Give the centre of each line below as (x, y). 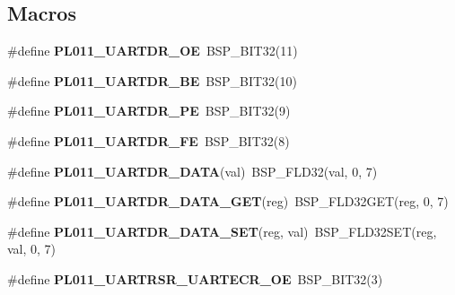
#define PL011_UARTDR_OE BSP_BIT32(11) (153, 51)
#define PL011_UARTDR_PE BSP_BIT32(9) (149, 111)
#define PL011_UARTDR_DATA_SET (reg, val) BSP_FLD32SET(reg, (222, 231)
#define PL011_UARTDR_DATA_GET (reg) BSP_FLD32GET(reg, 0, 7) (228, 201)
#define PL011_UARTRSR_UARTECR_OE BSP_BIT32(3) (195, 278)
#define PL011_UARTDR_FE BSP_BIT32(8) (149, 140)
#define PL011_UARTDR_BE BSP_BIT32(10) (152, 80)
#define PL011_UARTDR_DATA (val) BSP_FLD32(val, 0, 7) (192, 171)
